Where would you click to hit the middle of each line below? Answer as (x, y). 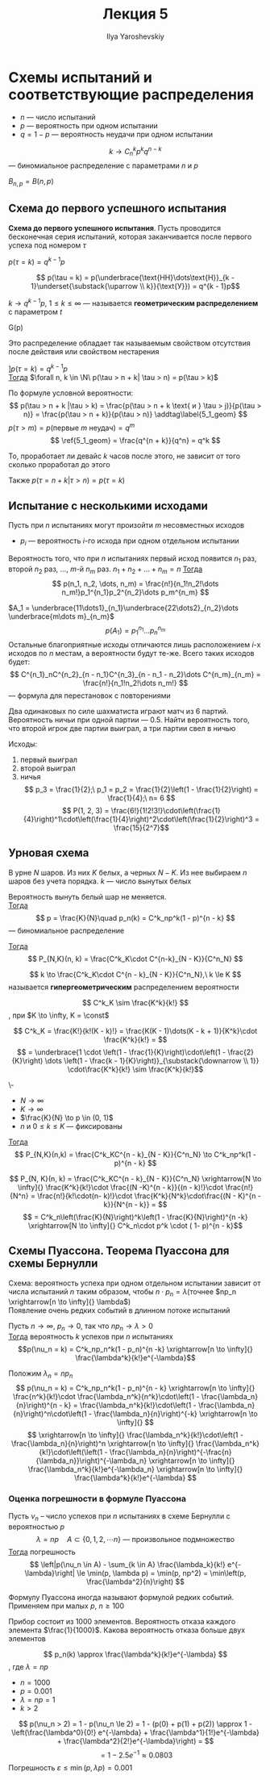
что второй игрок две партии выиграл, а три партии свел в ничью (122, 729)
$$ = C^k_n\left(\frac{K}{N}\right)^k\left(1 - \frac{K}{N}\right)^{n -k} (135, 1217)
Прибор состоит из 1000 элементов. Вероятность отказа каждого (122, 1622)
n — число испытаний (58, 117)
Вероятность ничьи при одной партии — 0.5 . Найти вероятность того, (129, 720)
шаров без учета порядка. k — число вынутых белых (100, 881)
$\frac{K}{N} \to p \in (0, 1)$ (67, 1118)
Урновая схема (49, 853)
